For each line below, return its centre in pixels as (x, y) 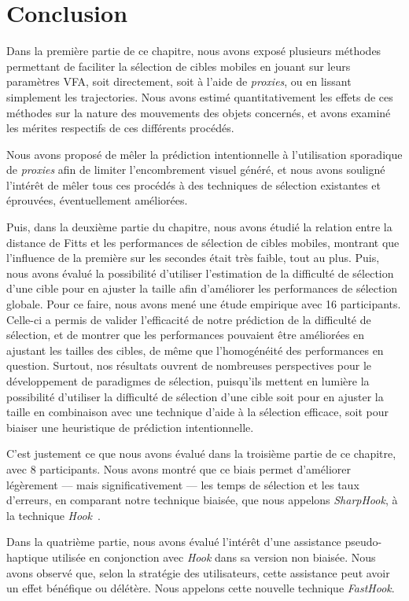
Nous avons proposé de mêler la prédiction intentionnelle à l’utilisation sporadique (204, 154)
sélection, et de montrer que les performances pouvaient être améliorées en (186, 335)
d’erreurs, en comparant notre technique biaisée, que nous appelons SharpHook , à (202, 500)
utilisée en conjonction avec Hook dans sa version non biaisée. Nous (214, 557)
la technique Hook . (53, 515)
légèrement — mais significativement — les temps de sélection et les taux (183, 484)
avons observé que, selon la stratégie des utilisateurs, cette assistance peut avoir (198, 572)
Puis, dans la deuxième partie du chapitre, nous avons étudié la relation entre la (199, 227)
